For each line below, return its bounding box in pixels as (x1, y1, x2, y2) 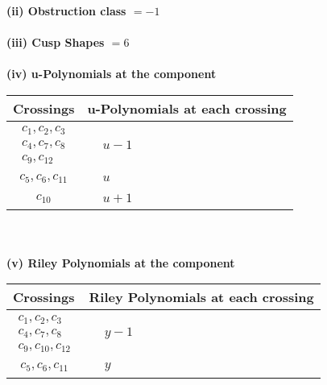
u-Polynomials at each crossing (87, 98, 287, 118)
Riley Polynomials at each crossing (89, 288, 314, 307)
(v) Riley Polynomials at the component (6, 254, 235, 271)
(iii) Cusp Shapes (6, 34, 105, 51)
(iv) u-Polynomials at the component (6, 65, 217, 82)
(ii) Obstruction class (6, 2, 126, 19)
